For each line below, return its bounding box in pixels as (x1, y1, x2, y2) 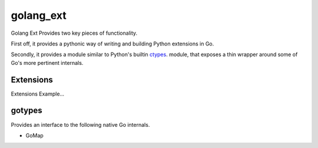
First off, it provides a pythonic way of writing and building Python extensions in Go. (11, 40, 214, 47)
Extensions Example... (11, 90, 65, 97)
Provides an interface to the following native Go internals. (11, 121, 150, 128)
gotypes (11, 106, 42, 116)
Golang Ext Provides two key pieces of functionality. (11, 29, 138, 37)
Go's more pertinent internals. (11, 59, 84, 66)
